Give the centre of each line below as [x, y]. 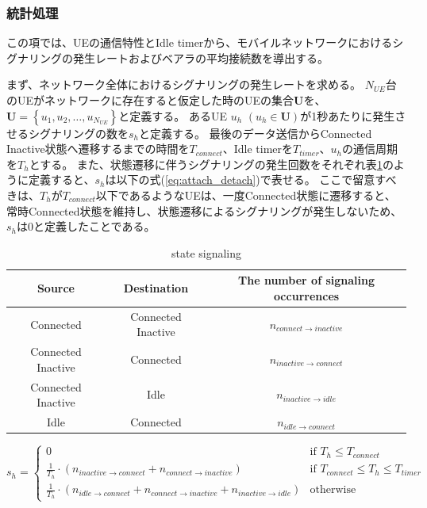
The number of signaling [306, 280]
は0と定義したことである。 [86, 226]
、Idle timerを [258, 149]
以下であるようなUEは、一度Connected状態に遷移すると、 [246, 195]
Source [56, 288]
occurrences [306, 295]
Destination [156, 288]
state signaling [206, 252]
